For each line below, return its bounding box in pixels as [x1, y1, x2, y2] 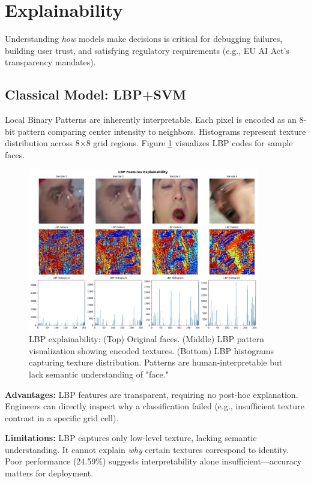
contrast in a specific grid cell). [5, 411, 119, 424]
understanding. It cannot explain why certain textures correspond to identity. [5, 443, 289, 455]
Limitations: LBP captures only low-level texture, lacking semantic [5, 431, 257, 444]
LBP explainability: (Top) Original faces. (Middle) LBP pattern [29, 333, 264, 345]
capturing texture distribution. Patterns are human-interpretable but [29, 356, 283, 369]
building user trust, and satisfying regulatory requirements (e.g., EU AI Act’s [5, 44, 289, 56]
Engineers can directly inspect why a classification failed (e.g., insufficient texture [5, 400, 304, 412]
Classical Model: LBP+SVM [5, 85, 187, 104]
